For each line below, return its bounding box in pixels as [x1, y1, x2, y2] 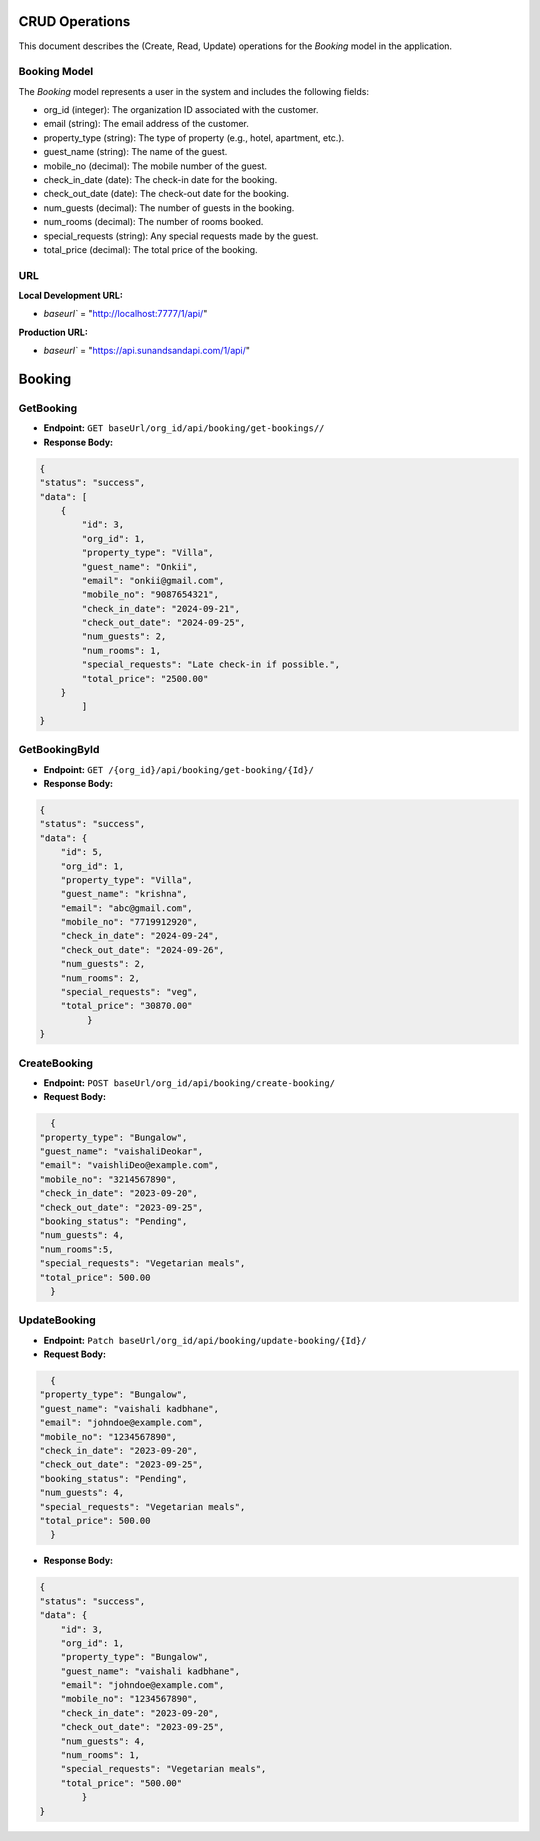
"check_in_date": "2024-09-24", [60, 930, 220, 942]
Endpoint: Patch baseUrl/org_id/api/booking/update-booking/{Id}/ [43, 1334, 367, 1346]
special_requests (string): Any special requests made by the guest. [43, 230, 319, 242]
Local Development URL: [18, 290, 124, 302]
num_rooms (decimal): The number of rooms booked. [43, 216, 264, 228]
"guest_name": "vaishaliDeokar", [39, 1146, 204, 1157]
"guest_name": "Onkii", [81, 561, 199, 572]
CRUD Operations [18, 13, 131, 30]
